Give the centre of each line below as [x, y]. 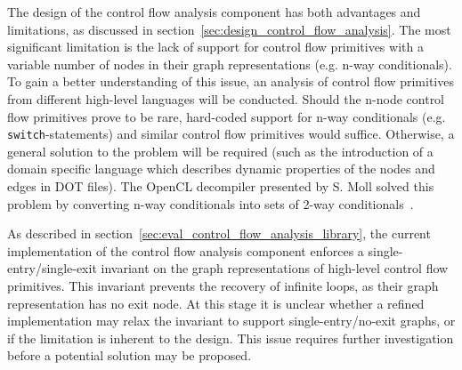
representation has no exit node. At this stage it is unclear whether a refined [216, 303]
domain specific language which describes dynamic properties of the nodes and [221, 169]
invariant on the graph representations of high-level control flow [275, 268]
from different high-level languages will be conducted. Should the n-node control [226, 98]
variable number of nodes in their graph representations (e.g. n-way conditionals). [230, 64]
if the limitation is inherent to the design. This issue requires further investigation [231, 338]
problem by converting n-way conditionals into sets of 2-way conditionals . [211, 203]
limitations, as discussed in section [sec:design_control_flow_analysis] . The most [229, 29]
